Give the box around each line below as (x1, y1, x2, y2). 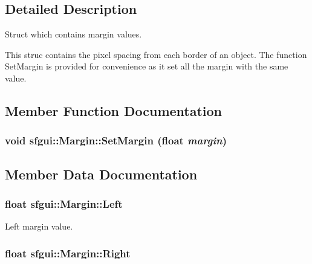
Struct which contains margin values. (5, 28, 142, 40)
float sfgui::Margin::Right (5, 245, 131, 260)
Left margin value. (5, 220, 73, 233)
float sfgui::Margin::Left (5, 196, 123, 211)
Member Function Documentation (5, 101, 223, 120)
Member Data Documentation (5, 164, 198, 183)
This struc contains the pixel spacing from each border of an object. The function (5, 48, 307, 60)
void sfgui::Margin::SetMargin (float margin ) (5, 133, 227, 148)
